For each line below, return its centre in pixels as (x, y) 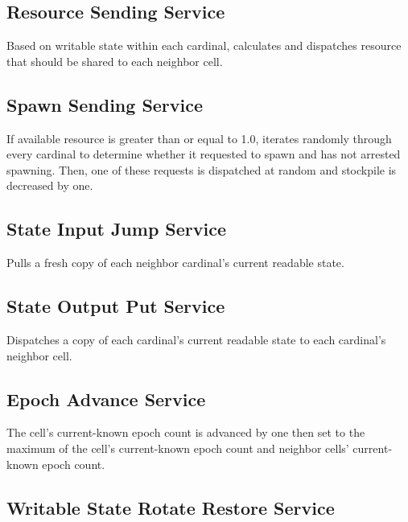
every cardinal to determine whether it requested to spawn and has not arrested (204, 154)
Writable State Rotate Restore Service (171, 507)
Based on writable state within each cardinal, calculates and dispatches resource (204, 45)
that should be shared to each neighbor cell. (115, 61)
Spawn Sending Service (105, 104)
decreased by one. (50, 185)
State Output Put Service (116, 306)
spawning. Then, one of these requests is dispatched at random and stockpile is (202, 169)
